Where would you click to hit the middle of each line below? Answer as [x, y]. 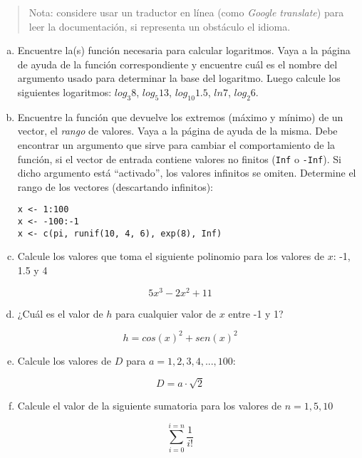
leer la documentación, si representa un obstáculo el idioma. [160, 26]
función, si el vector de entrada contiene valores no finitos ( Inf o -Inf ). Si [179, 158]
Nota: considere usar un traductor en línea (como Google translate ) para [186, 12]
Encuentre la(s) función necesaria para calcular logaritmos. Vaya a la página [184, 50]
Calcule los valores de [64, 360]
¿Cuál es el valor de [60, 313]
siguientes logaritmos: [64, 92]
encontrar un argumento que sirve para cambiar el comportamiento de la [176, 144]
